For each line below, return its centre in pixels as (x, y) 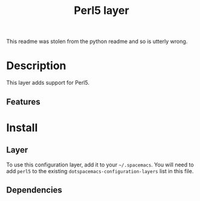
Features (23, 101)
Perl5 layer (102, 11)
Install (22, 127)
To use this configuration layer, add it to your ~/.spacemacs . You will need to (100, 165)
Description (36, 66)
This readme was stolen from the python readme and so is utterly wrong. (97, 41)
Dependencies (34, 190)
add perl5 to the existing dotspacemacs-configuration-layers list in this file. (100, 171)
